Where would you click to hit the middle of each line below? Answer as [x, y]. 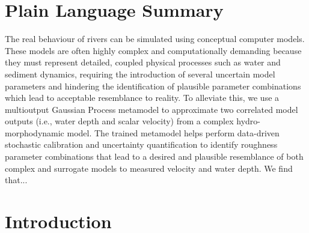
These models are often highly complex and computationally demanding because [153, 50]
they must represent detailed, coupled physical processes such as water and [143, 62]
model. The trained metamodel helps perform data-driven [173, 132]
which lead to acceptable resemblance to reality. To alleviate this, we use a [142, 98]
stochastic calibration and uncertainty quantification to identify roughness [141, 144]
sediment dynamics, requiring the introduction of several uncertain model [140, 74]
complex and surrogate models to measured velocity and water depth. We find [149, 168]
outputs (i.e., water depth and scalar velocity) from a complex [119, 121]
